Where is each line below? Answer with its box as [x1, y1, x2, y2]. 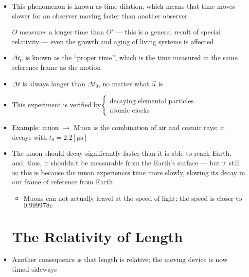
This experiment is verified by [12, 99, 101, 110]
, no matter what [98, 78, 149, 88]
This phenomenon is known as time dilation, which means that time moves [12, 1, 235, 11]
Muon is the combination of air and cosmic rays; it [73, 122, 225, 132]
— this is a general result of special [116, 27, 221, 37]
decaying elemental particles [109, 98, 194, 105]
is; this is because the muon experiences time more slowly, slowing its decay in [12, 167, 245, 177]
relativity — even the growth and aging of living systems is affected [12, 36, 213, 46]
